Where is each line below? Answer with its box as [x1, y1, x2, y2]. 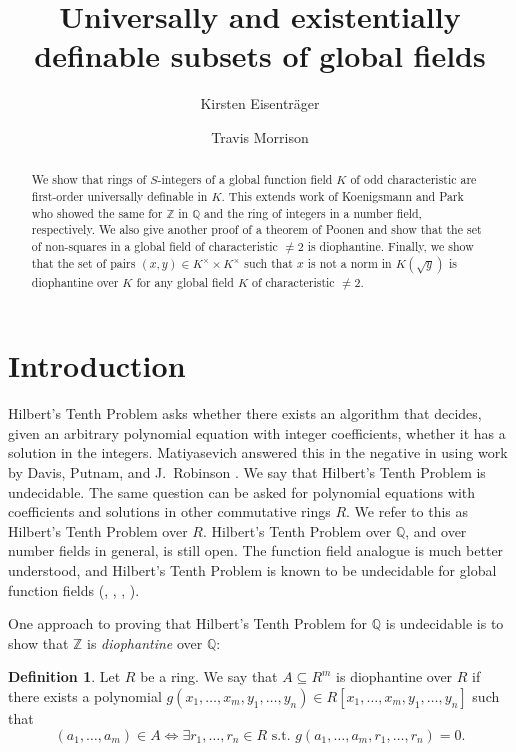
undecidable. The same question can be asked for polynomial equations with [8, 481, 476, 502]
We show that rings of [31, 171, 147, 188]
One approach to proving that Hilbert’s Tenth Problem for [8, 613, 368, 634]
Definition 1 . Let [8, 666, 121, 687]
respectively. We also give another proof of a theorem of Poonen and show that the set [31, 221, 482, 238]
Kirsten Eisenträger [200, 93, 320, 114]
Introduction [8, 345, 186, 386]
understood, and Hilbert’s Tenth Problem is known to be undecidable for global [8, 559, 497, 580]
